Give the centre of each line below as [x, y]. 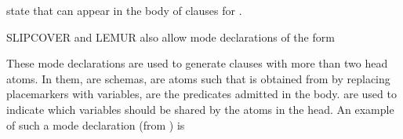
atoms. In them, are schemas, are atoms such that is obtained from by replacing [198, 78]
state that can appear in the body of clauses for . [124, 10]
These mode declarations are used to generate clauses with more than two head [197, 63]
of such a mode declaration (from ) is [96, 124]
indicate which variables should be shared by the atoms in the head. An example [200, 109]
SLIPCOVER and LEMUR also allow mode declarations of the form [171, 37]
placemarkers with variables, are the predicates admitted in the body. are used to [201, 94]
